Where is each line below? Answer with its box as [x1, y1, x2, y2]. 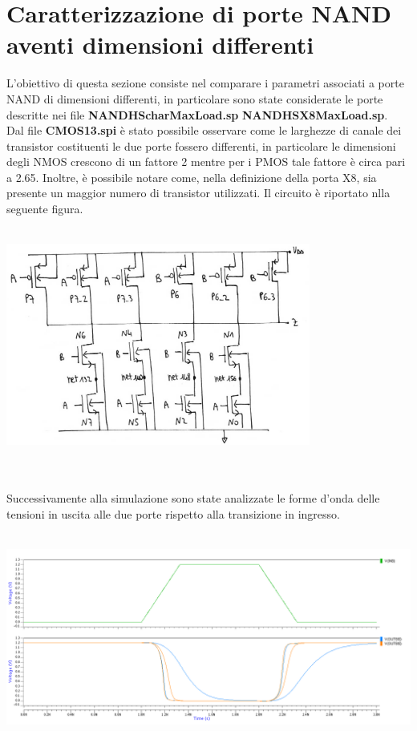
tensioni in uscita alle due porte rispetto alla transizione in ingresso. [6, 505, 340, 522]
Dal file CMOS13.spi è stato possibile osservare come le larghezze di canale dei [6, 122, 402, 139]
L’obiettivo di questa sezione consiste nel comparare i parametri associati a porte [6, 75, 404, 91]
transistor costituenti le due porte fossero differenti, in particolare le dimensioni [6, 137, 396, 154]
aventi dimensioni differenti [6, 28, 314, 61]
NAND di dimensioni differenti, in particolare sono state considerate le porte [6, 90, 383, 107]
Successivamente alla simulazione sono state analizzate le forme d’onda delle [6, 490, 380, 507]
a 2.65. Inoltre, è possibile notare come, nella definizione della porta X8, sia [6, 168, 377, 185]
